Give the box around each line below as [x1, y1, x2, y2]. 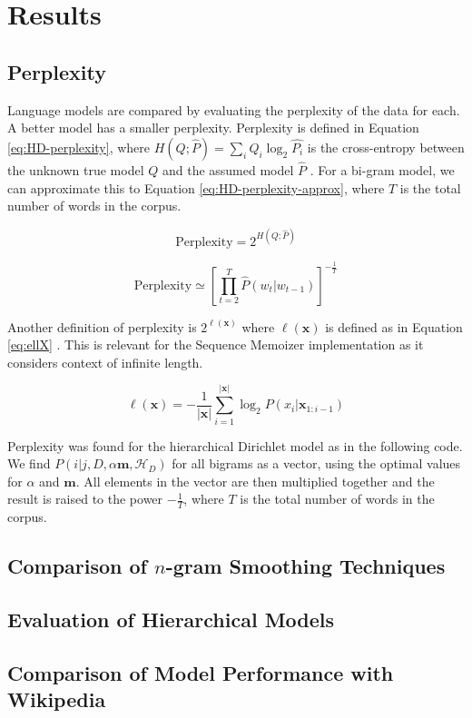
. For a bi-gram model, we [310, 160, 455, 179]
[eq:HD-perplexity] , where [7, 137, 151, 156]
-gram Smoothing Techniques [165, 552, 446, 580]
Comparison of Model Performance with [7, 658, 394, 686]
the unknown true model [7, 160, 144, 179]
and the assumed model [162, 160, 294, 179]
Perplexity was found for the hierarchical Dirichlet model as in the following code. [7, 436, 463, 455]
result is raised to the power [7, 489, 163, 508]
